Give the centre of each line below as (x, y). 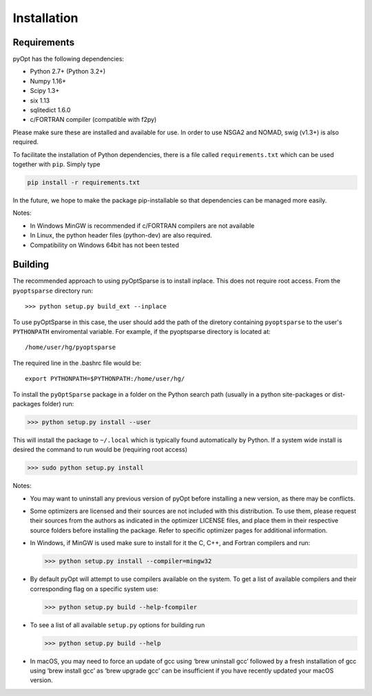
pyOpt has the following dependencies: (68, 59)
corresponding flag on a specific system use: (94, 589)
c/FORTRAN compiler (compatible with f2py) (93, 120)
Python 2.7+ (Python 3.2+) (68, 72)
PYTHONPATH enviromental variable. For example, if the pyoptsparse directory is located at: (142, 331)
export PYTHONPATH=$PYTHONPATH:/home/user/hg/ (105, 379)
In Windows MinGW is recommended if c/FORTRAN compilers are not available (142, 225)
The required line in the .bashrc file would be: (77, 363)
